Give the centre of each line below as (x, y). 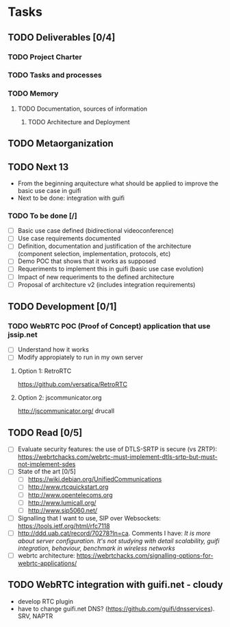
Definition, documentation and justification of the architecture (104, 246)
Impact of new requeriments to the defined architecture (96, 277)
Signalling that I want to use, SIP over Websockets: (89, 518)
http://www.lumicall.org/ (62, 503)
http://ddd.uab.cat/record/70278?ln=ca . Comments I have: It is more (114, 533)
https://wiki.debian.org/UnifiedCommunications (95, 479)
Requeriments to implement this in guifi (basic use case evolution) (111, 269)
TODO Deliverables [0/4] (62, 37)
